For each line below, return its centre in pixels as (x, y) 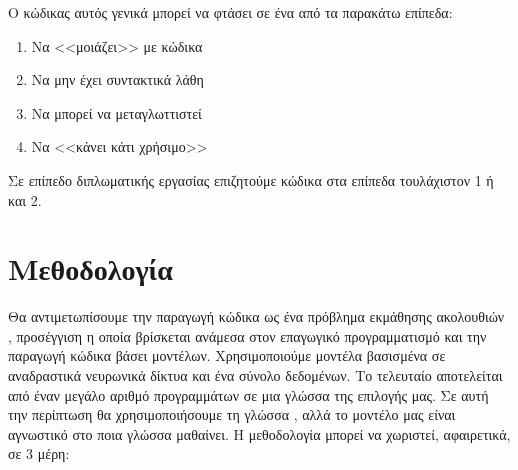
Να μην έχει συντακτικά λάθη (117, 79)
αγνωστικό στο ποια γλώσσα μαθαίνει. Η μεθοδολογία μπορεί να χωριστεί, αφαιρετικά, (259, 433)
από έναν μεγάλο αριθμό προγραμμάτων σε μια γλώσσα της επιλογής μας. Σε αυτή (248, 394)
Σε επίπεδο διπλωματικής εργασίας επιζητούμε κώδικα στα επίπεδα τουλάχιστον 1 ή (251, 179)
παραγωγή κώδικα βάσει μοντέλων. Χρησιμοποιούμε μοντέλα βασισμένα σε (227, 355)
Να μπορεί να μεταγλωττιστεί (116, 112)
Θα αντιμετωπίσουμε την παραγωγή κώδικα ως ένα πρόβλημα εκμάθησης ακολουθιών (256, 316)
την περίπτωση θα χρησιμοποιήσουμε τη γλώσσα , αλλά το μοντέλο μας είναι (232, 414)
